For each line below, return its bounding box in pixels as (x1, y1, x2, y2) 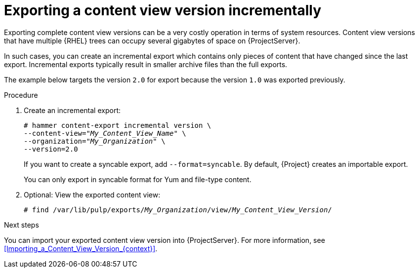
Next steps (4, 220, 39, 229)
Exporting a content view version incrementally (4, 2, 322, 19)
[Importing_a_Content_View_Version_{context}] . (4, 244, 158, 253)
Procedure (4, 90, 38, 99)
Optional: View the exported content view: (24, 190, 161, 199)
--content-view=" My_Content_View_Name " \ (24, 129, 186, 137)
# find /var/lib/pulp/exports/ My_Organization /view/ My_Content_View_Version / (24, 205, 332, 214)
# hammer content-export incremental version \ (24, 121, 211, 129)
